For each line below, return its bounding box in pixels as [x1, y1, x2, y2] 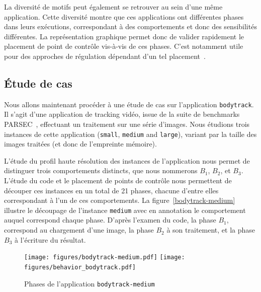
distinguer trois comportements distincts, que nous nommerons [4, 165, 198, 176]
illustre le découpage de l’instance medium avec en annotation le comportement [4, 204, 246, 215]
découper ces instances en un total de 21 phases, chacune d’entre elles [4, 185, 219, 195]
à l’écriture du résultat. [14, 234, 86, 245]
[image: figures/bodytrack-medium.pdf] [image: [24, 254, 185, 261]
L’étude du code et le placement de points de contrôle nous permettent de [4, 175, 232, 186]
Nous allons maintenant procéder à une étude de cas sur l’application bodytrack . [4, 99, 254, 109]
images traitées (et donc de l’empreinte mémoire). [4, 138, 157, 149]
